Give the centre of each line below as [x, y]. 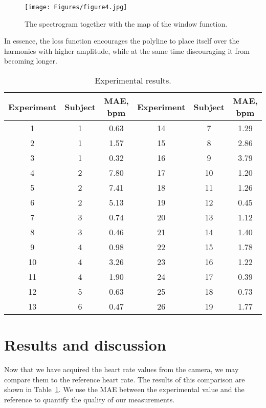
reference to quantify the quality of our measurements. [90, 399]
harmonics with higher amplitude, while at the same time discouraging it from [127, 50]
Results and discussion [85, 345]
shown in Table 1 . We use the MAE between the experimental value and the [124, 389]
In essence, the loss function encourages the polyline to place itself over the [122, 41]
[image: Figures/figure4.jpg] [76, 7]
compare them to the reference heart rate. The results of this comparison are [125, 379]
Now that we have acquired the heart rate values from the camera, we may [121, 369]
